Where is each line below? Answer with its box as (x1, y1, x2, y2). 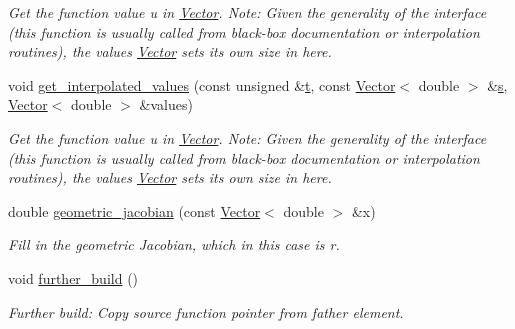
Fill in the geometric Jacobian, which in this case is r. (8, 234, 340, 255)
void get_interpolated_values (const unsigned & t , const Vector (8, 74, 396, 95)
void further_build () (8, 267, 139, 288)
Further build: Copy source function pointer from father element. (8, 301, 404, 322)
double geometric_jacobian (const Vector (8, 200, 261, 221)
